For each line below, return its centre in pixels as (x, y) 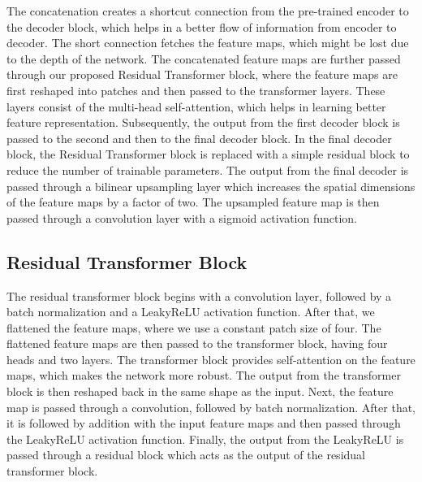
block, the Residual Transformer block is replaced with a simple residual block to (208, 154)
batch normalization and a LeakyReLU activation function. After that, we (191, 312)
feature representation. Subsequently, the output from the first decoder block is (203, 122)
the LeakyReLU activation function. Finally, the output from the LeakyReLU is (205, 439)
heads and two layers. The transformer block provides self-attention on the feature (211, 359)
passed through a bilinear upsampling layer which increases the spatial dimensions (211, 186)
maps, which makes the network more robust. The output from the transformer (204, 375)
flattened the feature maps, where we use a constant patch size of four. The (194, 327)
